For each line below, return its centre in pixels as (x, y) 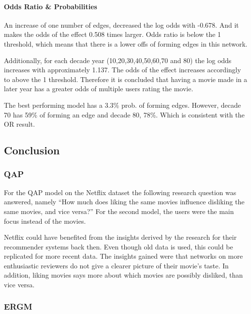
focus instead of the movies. (45, 221)
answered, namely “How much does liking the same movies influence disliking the (124, 202)
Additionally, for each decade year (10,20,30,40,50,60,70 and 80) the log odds (118, 60)
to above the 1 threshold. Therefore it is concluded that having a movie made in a (126, 79)
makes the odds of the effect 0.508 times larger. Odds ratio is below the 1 (112, 34)
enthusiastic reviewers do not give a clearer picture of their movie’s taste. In (116, 265)
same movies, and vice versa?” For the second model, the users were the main (119, 211)
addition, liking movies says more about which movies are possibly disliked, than (124, 275)
